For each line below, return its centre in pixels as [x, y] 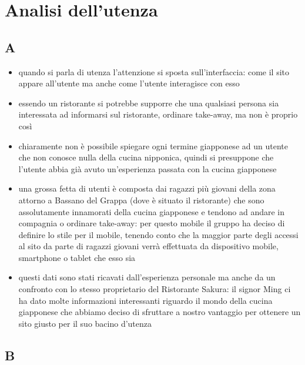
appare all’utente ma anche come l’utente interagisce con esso [129, 83]
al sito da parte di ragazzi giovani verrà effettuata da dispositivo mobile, [148, 246]
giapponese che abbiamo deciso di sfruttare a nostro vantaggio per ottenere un [160, 312]
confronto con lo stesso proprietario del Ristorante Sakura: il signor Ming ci [155, 289]
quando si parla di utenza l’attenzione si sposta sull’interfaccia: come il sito [154, 71]
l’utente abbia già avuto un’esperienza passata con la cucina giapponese [148, 168]
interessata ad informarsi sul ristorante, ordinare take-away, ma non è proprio [158, 114]
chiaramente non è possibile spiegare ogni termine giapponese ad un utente [153, 145]
